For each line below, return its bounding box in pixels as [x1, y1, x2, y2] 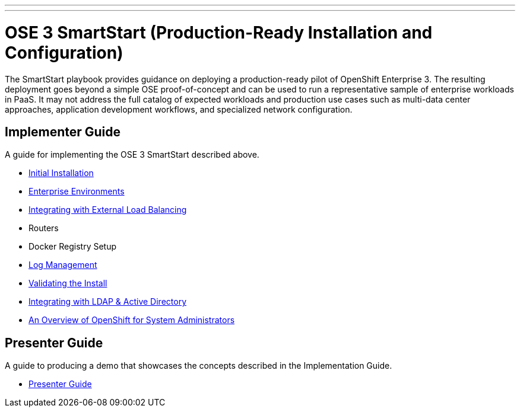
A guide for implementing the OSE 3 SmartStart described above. [5, 149, 259, 160]
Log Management [28, 260, 97, 270]
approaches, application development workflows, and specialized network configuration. [5, 104, 353, 114]
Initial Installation [28, 168, 94, 178]
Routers [28, 223, 59, 234]
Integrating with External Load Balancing [28, 205, 187, 215]
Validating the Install [28, 278, 107, 289]
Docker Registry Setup [28, 241, 117, 252]
